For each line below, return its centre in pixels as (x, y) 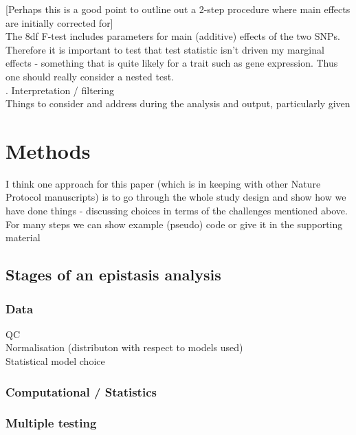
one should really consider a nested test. (90, 76)
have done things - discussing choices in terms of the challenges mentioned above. (177, 211)
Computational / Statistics (81, 391)
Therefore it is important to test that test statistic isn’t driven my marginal (165, 49)
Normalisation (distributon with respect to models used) (124, 347)
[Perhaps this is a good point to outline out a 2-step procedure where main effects (178, 9)
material (23, 237)
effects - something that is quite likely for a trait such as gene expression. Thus (172, 63)
